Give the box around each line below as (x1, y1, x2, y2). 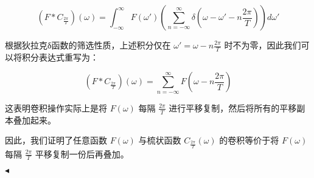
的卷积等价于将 (219, 134, 279, 147)
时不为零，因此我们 (224, 39, 301, 51)
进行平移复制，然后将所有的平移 (169, 101, 297, 114)
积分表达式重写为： (21, 50, 99, 63)
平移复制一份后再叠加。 (35, 147, 129, 160)
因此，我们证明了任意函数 (5, 134, 107, 147)
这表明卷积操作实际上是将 (5, 101, 107, 114)
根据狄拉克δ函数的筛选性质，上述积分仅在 (5, 39, 171, 51)
